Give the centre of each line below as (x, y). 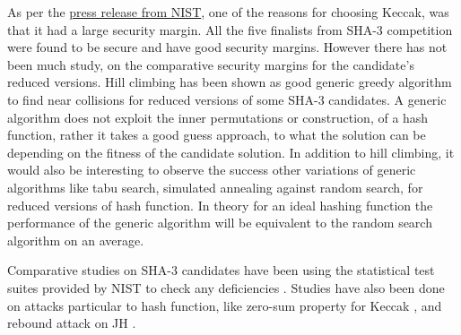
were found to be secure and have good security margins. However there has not (227, 47)
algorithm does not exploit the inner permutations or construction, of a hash (218, 117)
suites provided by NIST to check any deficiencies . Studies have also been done (226, 287)
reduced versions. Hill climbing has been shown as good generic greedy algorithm (230, 82)
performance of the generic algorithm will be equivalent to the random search (220, 223)
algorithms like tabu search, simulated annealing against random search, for (215, 187)
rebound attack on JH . (72, 323)
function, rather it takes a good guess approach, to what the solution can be (217, 135)
